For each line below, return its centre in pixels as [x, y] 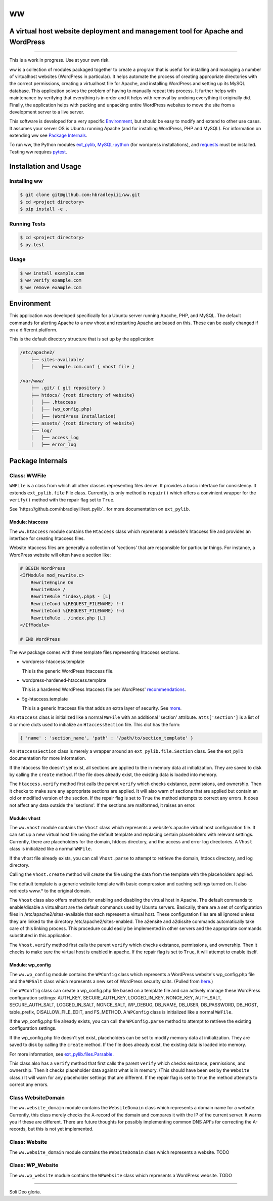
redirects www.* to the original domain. [50, 891]
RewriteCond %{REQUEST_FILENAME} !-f [77, 604]
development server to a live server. [47, 112]
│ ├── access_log [55, 437]
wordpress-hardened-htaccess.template [64, 680]
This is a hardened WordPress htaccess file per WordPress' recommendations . [104, 689]
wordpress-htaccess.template [53, 662]
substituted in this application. [41, 936]
